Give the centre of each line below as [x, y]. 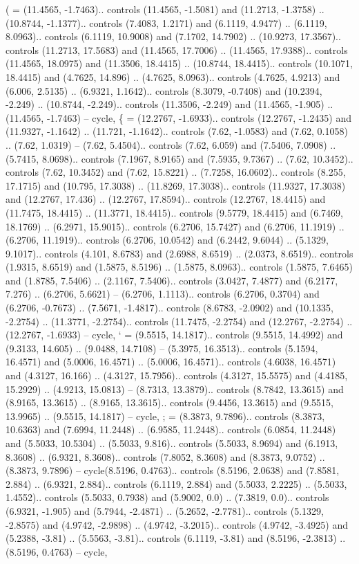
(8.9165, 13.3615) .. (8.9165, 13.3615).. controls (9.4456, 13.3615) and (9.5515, [169, 402]
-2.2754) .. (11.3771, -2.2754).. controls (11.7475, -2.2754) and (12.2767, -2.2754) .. [179, 321]
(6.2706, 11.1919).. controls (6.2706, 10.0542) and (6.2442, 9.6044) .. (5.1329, [167, 240]
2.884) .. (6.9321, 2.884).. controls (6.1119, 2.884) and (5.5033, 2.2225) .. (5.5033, [176, 483]
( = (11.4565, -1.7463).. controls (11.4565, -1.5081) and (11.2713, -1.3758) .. [165, 9]
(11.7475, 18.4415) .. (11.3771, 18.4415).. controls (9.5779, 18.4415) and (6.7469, [174, 212]
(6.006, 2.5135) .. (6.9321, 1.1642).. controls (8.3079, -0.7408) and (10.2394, [164, 90]
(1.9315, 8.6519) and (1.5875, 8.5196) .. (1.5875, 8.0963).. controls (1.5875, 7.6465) [179, 267]
